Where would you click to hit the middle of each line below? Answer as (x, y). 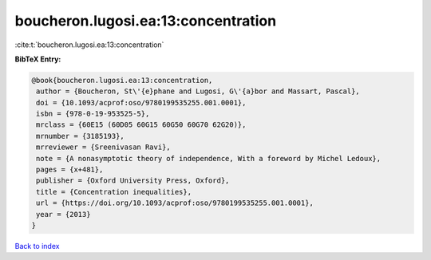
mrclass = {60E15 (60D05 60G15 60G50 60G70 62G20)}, (141, 125)
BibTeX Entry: (38, 59)
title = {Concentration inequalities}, (114, 192)
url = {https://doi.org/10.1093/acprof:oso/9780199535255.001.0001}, (175, 203)
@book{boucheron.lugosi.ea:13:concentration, (122, 80)
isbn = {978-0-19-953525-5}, (93, 114)
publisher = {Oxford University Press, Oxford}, (133, 181)
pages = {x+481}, (70, 170)
